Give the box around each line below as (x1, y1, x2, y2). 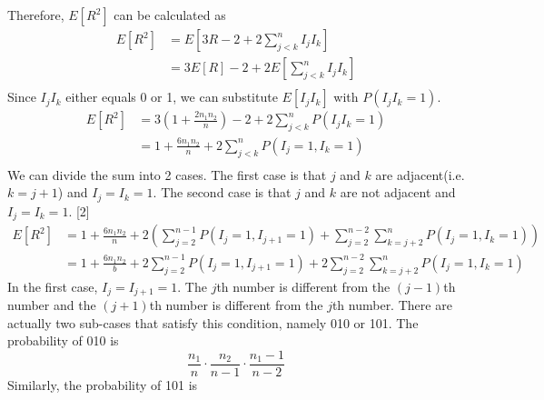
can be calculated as (114, 5, 226, 24)
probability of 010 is (7, 331, 119, 350)
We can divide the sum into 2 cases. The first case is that (7, 165, 327, 184)
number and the (7, 295, 96, 315)
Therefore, (7, 5, 64, 24)
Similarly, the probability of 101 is (7, 375, 198, 394)
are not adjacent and (340, 183, 456, 202)
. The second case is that (153, 183, 292, 202)
